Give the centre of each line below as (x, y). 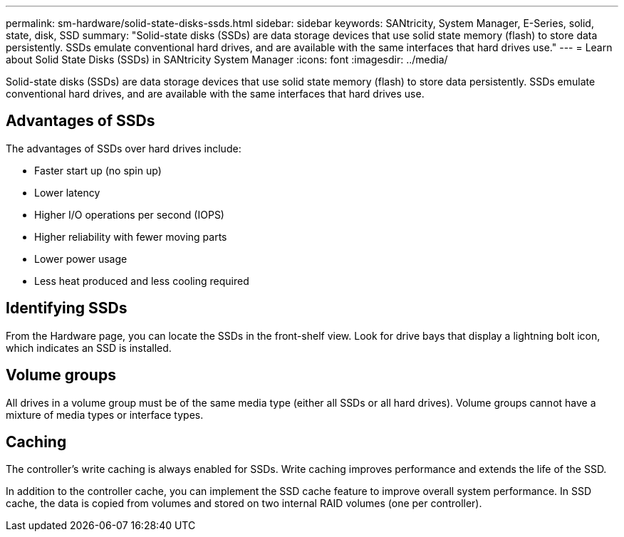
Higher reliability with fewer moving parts (131, 236)
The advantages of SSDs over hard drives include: (124, 148)
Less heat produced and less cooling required (142, 281)
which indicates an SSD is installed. (89, 348)
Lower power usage (81, 259)
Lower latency (67, 192)
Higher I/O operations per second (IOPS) (129, 214)
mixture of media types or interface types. (105, 415)
